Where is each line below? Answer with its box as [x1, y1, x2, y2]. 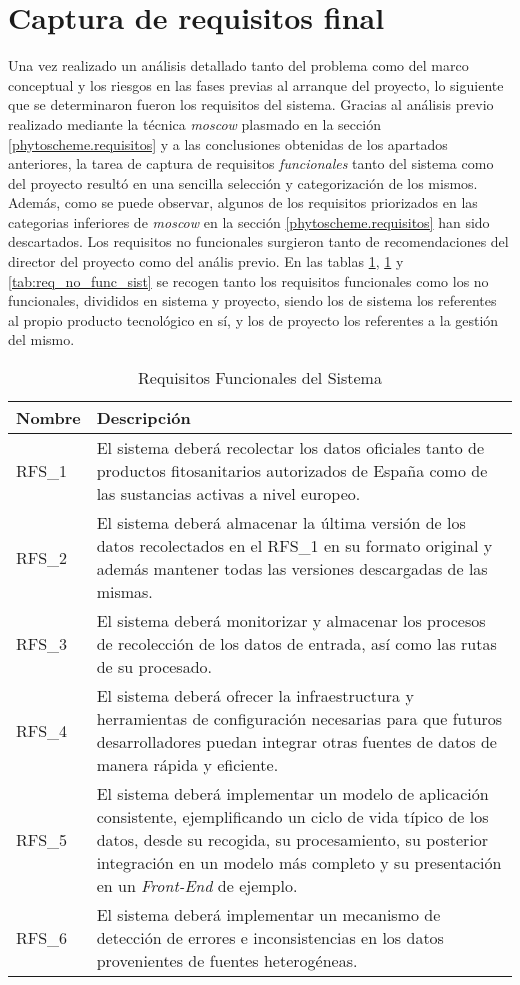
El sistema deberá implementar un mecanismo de [96, 903, 441, 927]
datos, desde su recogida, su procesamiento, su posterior [96, 828, 489, 852]
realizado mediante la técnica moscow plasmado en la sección [8, 113, 381, 134]
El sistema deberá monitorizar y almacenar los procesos [96, 609, 486, 633]
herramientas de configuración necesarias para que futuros [96, 707, 503, 731]
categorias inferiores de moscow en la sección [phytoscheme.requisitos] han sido [8, 211, 490, 232]
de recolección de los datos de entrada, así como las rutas [96, 632, 497, 656]
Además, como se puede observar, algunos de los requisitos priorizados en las [8, 192, 478, 213]
